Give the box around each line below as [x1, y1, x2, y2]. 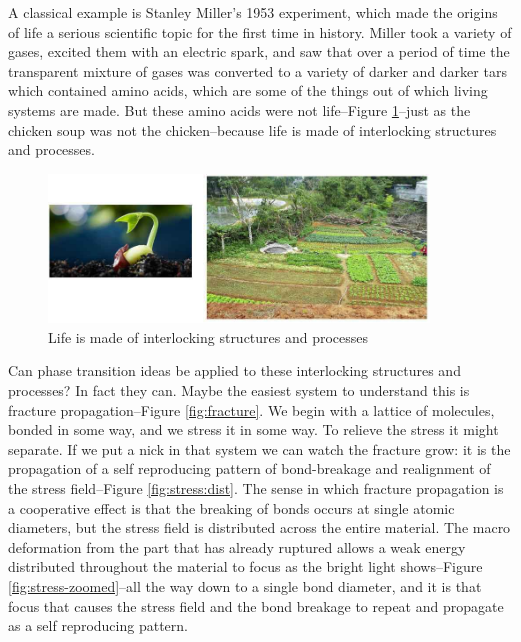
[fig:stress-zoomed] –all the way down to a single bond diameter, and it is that [8, 576, 482, 597]
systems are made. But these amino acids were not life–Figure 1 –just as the [8, 99, 471, 120]
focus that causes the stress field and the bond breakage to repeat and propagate [8, 595, 504, 616]
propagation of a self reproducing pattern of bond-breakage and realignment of [8, 458, 491, 479]
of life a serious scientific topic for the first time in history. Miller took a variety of [8, 21, 512, 42]
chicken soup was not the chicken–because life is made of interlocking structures [8, 119, 497, 140]
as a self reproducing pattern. [8, 615, 188, 636]
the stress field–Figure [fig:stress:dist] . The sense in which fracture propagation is [8, 478, 504, 499]
